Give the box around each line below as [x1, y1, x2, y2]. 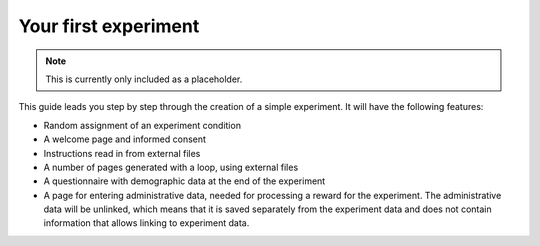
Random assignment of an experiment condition [43, 119, 242, 131]
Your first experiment [18, 15, 200, 37]
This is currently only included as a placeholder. [45, 73, 243, 85]
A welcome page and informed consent [43, 133, 207, 145]
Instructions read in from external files [43, 147, 201, 159]
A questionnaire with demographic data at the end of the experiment [43, 175, 326, 187]
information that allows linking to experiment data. [43, 217, 250, 229]
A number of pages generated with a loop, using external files [43, 161, 299, 173]
